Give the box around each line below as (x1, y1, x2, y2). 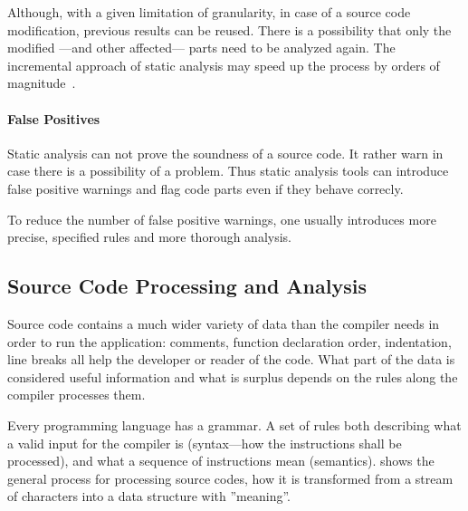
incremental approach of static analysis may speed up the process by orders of (7, 55, 440, 74)
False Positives (7, 109, 100, 128)
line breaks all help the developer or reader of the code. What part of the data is (7, 350, 455, 369)
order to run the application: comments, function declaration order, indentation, (7, 332, 452, 351)
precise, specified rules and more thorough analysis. (7, 227, 291, 246)
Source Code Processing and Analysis (7, 272, 367, 300)
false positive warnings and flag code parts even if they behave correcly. (7, 178, 404, 198)
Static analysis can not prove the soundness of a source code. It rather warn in (7, 143, 444, 162)
